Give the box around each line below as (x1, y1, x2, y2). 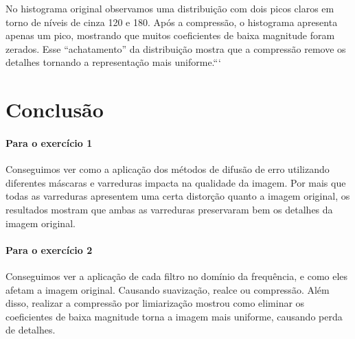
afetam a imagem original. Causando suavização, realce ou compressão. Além (5, 282, 330, 296)
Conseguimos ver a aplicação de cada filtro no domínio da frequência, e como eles (5, 268, 348, 283)
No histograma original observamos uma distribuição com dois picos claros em (5, 1, 334, 15)
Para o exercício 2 (5, 242, 93, 257)
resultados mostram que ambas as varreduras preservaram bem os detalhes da (5, 202, 333, 216)
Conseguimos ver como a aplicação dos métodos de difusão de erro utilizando (5, 162, 330, 176)
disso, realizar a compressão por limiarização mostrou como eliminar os (5, 296, 305, 310)
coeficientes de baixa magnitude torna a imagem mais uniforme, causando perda (5, 309, 343, 323)
